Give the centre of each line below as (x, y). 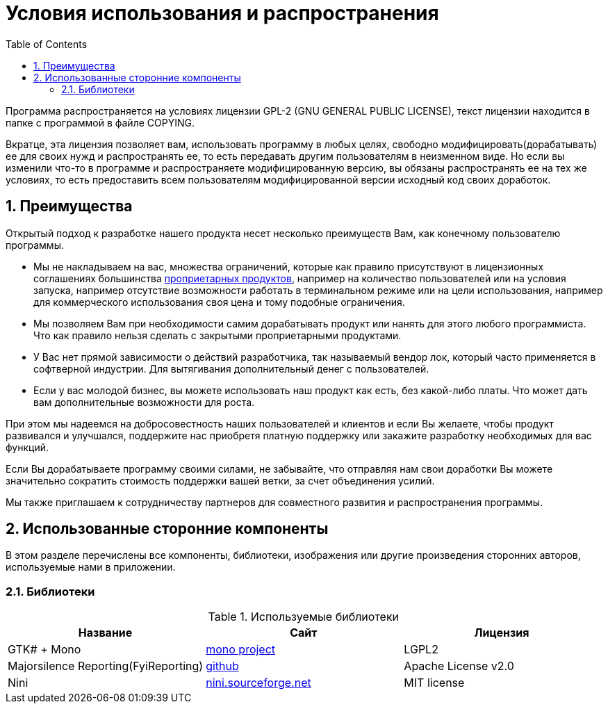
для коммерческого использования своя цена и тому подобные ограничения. (219, 302)
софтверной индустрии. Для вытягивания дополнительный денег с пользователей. (231, 368)
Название (105, 633)
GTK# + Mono (44, 650)
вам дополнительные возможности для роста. (144, 402)
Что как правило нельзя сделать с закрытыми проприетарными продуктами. (217, 335)
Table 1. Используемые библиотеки (304, 617)
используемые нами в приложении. (91, 567)
